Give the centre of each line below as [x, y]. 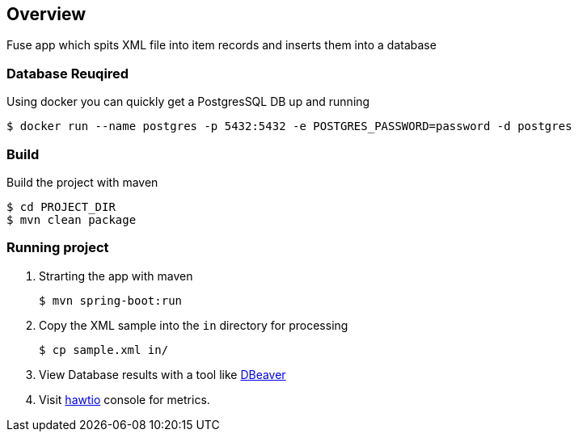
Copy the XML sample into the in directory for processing [194, 325]
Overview [46, 14]
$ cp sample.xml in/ [104, 350]
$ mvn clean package [72, 219]
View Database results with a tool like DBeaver [162, 374]
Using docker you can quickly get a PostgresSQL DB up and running [188, 102]
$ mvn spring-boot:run [111, 300]
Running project [58, 248]
